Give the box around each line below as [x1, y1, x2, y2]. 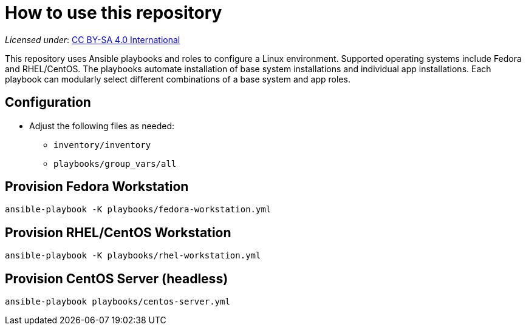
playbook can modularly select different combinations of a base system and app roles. [5, 73, 350, 84]
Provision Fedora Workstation [5, 179, 189, 195]
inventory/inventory [53, 140, 151, 150]
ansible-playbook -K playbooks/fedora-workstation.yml [5, 204, 272, 215]
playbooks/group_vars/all [53, 158, 177, 169]
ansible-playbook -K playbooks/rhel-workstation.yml [5, 251, 261, 261]
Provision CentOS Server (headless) [5, 271, 228, 286]
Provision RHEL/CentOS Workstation [5, 224, 231, 240]
